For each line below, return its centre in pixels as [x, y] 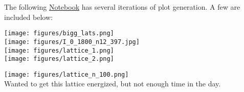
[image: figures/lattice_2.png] [59, 59]
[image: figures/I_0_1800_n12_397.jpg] [72, 42]
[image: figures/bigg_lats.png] [59, 33]
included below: [28, 17]
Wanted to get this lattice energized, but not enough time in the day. [113, 84]
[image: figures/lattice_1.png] [59, 50]
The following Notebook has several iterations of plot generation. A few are [122, 7]
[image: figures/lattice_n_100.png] [66, 74]
